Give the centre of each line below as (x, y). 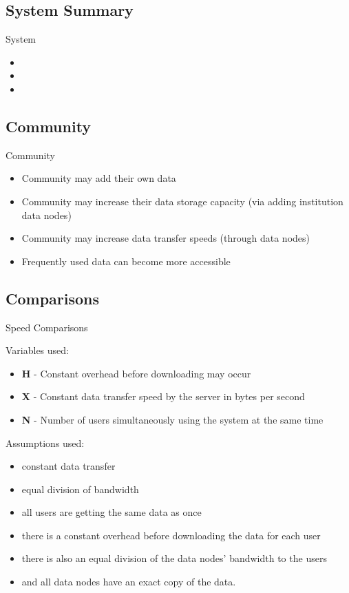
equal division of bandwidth (80, 489)
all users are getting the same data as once (112, 512)
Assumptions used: (45, 443)
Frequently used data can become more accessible (126, 261)
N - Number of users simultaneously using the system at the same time (172, 419)
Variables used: (37, 350)
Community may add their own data (99, 178)
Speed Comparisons (47, 327)
